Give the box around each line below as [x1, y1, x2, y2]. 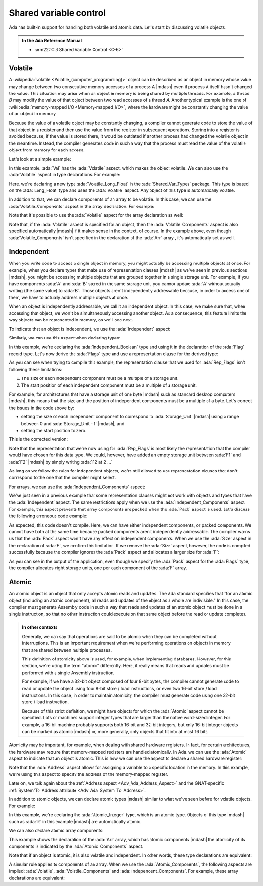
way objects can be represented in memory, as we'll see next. [9, 317, 133, 323]
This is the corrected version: [9, 436, 68, 442]
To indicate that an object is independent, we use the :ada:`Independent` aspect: [9, 326, 170, 332]
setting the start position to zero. [21, 427, 87, 433]
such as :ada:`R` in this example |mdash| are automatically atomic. [9, 819, 142, 825]
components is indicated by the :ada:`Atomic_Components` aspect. [9, 843, 144, 849]
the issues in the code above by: [9, 405, 74, 411]
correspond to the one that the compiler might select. [9, 475, 116, 481]
